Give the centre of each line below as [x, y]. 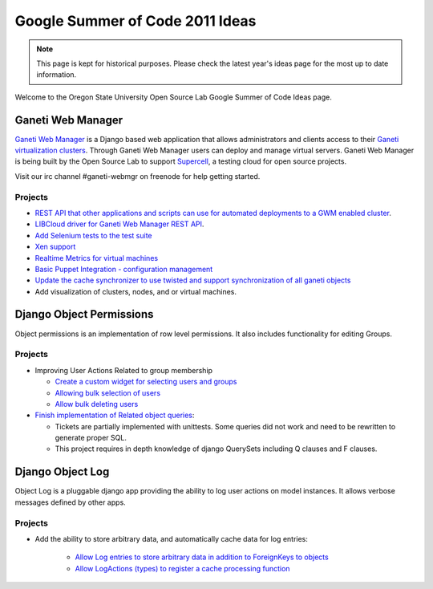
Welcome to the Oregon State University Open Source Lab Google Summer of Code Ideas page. [173, 97]
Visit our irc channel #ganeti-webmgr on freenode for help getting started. [138, 176]
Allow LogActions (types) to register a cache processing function [182, 568]
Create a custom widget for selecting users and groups [146, 382]
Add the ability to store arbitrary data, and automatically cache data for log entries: [172, 538]
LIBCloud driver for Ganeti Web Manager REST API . [119, 224]
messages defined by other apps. [70, 502]
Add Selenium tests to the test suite [93, 235]
